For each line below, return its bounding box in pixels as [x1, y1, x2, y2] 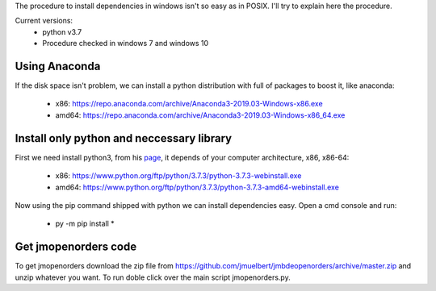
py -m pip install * [55, 218, 115, 229]
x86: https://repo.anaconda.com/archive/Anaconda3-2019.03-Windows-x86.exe [55, 99, 323, 109]
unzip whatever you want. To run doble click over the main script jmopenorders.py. [15, 272, 291, 282]
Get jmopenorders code [15, 240, 137, 254]
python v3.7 [42, 27, 82, 36]
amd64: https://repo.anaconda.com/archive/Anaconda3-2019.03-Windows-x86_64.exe [55, 110, 346, 120]
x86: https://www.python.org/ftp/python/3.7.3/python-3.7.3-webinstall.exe [55, 171, 302, 181]
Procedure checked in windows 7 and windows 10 [42, 39, 209, 48]
